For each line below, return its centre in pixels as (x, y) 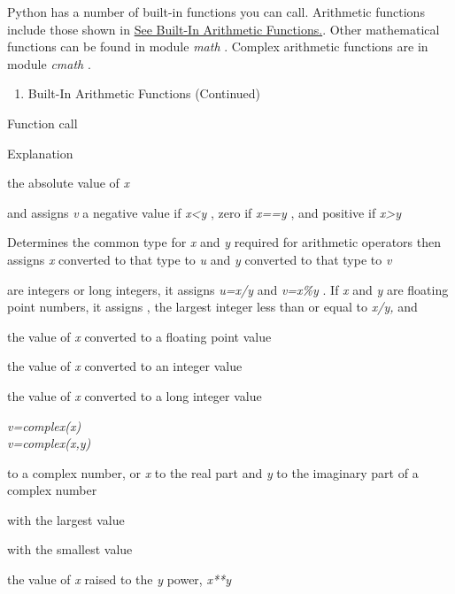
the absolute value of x (69, 183)
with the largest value (66, 519)
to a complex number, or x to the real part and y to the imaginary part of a (213, 472)
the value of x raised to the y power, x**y (119, 579)
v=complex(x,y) (49, 443)
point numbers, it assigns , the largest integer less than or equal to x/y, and (212, 307)
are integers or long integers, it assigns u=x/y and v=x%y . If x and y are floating (228, 289)
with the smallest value (70, 549)
